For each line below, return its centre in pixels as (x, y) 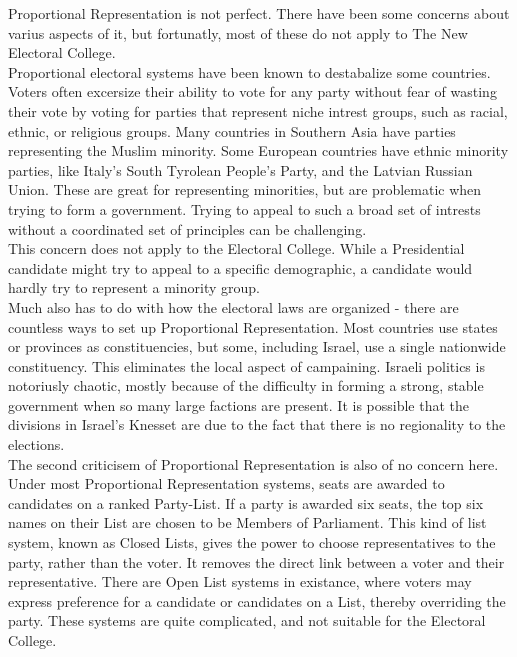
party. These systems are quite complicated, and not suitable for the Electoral (247, 620)
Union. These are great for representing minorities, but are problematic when (245, 189)
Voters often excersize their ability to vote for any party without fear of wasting (252, 91)
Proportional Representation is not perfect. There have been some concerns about (259, 13)
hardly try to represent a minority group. (134, 287)
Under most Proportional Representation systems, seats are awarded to (226, 483)
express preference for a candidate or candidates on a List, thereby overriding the (257, 600)
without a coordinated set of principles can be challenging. (187, 228)
